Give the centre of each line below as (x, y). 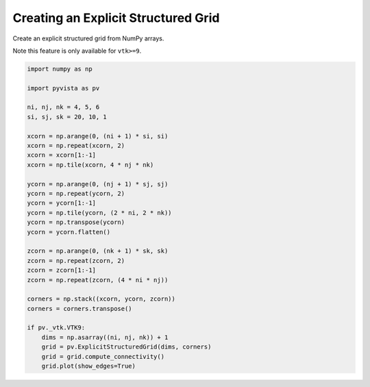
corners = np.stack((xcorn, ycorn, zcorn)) (101, 299)
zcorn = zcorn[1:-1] (61, 270)
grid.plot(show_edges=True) (89, 366)
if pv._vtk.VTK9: (56, 328)
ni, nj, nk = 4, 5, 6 (63, 107)
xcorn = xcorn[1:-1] (61, 155)
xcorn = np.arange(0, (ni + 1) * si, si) (98, 136)
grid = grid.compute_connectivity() (103, 357)
